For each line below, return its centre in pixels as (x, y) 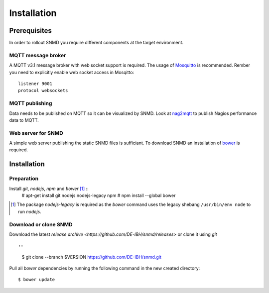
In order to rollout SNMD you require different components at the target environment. (96, 43)
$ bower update (37, 280)
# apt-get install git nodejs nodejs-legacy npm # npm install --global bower (99, 195)
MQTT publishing (31, 103)
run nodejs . (30, 211)
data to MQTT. (24, 120)
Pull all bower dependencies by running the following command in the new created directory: (105, 268)
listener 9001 (35, 84)
